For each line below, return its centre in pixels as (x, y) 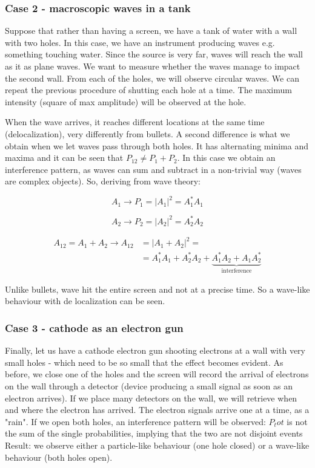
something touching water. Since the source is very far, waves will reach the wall (154, 54)
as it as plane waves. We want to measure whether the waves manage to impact (153, 66)
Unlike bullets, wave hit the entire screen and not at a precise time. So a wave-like (157, 289)
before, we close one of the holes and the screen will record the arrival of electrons (157, 374)
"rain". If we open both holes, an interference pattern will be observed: (135, 421)
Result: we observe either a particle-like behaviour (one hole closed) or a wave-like (157, 445)
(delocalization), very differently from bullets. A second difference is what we (148, 133)
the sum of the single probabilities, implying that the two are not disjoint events (154, 433)
